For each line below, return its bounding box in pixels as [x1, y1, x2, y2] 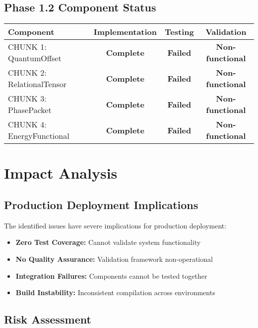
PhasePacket [8, 104, 52, 116]
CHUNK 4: [8, 118, 47, 130]
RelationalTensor [8, 78, 67, 90]
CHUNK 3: [8, 93, 47, 105]
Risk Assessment [4, 312, 91, 327]
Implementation [93, 26, 157, 38]
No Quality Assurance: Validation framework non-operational [15, 253, 213, 264]
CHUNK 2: [8, 67, 47, 79]
